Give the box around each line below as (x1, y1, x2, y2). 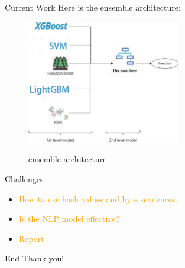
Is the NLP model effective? (18, 212, 120, 225)
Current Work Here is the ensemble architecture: (5, 1, 181, 13)
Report (18, 232, 44, 244)
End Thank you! (5, 252, 64, 264)
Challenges (5, 172, 44, 185)
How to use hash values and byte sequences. (18, 192, 178, 205)
